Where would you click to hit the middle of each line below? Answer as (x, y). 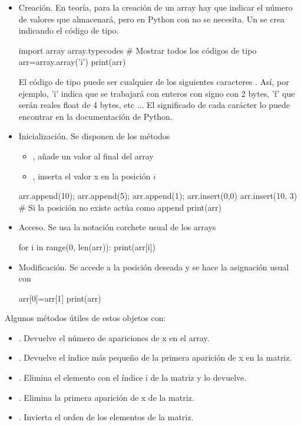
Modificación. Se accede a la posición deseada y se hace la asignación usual (154, 267)
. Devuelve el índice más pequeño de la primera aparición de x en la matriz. (155, 357)
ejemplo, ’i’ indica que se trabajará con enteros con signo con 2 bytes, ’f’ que (157, 93)
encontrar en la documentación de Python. (95, 116)
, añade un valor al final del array (93, 156)
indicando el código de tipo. (69, 30)
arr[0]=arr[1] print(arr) (60, 298)
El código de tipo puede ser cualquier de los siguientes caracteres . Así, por (154, 81)
